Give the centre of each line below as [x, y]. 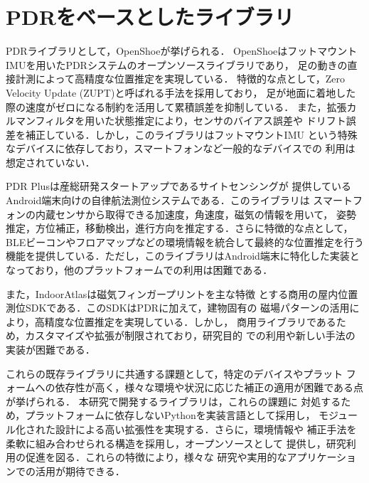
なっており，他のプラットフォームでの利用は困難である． [139, 270]
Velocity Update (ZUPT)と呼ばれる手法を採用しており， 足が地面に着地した [181, 92]
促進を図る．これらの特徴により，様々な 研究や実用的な [156, 457]
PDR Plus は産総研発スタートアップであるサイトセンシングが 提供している [179, 186]
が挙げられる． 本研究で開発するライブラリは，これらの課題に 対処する [173, 401]
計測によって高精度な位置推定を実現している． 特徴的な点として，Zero [180, 79]
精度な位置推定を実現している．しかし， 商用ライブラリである [190, 321]
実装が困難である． [50, 349]
